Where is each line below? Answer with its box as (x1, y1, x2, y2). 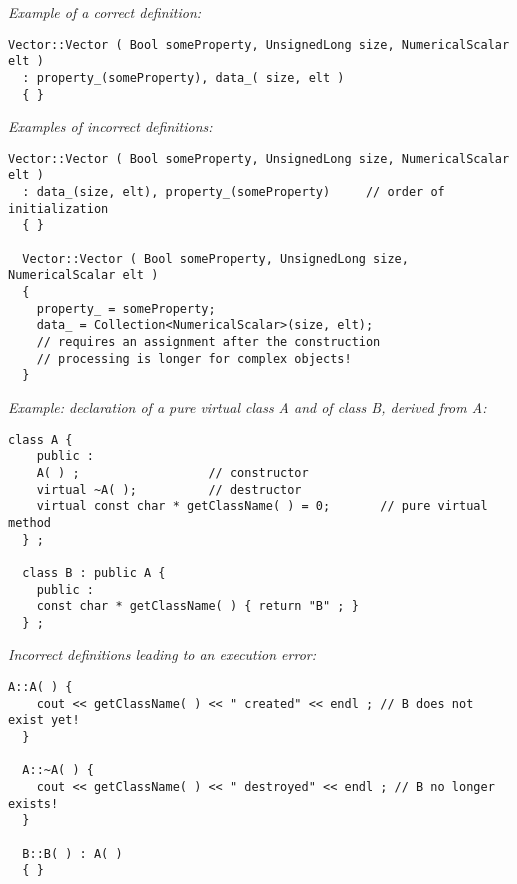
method (8, 515, 51, 530)
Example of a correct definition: (8, 2, 202, 22)
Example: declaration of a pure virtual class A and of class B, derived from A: (8, 397, 487, 417)
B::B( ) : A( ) (22, 846, 123, 861)
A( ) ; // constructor (36, 465, 309, 480)
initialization (8, 201, 109, 216)
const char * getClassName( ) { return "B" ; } (36, 599, 359, 614)
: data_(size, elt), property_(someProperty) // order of (22, 185, 445, 200)
